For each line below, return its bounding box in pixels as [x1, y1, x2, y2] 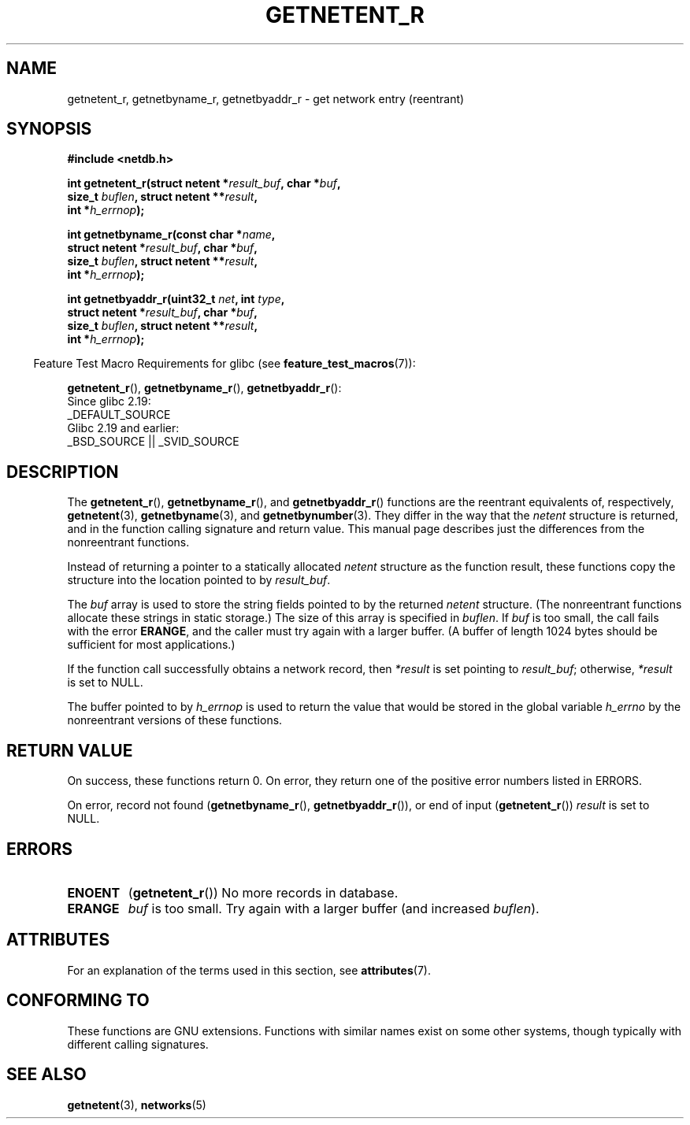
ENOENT [67, 884, 121, 901]
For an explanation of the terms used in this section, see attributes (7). [67, 963, 431, 977]
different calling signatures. [67, 1037, 209, 1051]
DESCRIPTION [6, 461, 119, 482]
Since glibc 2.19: [67, 394, 151, 409]
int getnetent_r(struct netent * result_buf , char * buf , [67, 176, 341, 191]
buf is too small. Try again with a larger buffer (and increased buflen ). [128, 900, 540, 916]
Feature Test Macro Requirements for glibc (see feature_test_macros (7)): [33, 357, 416, 371]
